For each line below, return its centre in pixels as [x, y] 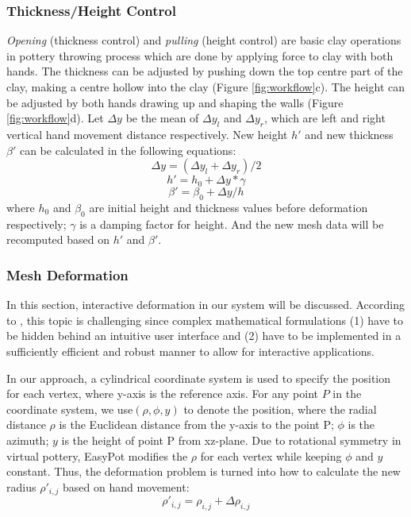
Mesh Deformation [67, 274]
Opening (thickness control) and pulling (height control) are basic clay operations [204, 40]
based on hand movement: [126, 486]
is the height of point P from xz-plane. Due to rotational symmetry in [231, 440]
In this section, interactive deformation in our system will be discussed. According [205, 305]
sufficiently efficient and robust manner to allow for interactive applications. [190, 351]
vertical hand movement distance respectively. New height [147, 134]
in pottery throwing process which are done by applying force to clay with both [200, 55]
